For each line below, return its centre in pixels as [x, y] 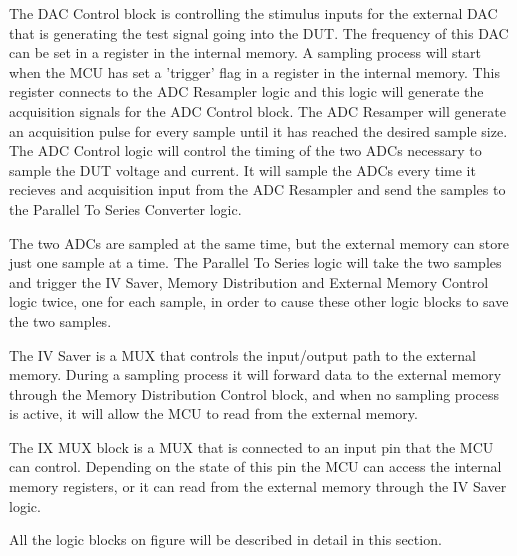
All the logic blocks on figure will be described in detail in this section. [225, 539]
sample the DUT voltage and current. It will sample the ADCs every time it [242, 169]
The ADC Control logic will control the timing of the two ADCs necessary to [245, 150]
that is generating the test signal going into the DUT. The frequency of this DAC [259, 32]
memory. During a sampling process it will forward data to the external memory [255, 374]
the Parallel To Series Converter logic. [125, 208]
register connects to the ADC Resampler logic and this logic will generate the [246, 91]
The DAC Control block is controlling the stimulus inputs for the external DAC [253, 13]
